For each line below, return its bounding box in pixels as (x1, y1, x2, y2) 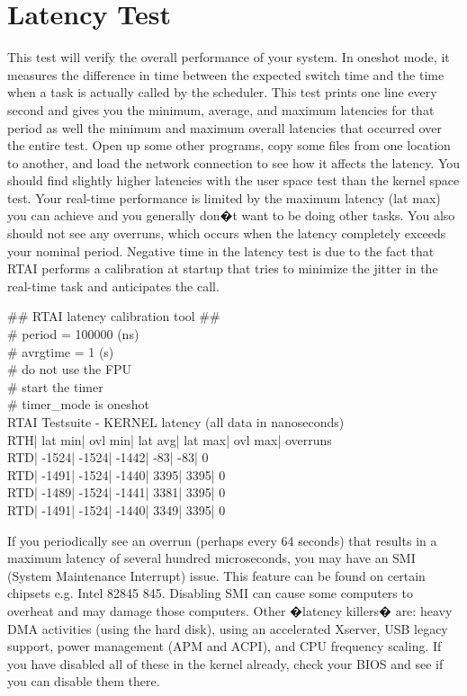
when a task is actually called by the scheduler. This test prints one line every (7, 83, 437, 102)
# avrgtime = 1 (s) (7, 342, 114, 361)
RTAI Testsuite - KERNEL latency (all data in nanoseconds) (7, 413, 345, 431)
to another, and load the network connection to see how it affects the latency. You (7, 153, 461, 172)
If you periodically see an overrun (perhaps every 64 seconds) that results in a (7, 531, 437, 549)
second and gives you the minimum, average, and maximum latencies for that (7, 100, 435, 119)
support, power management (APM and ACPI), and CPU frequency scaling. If (7, 637, 442, 656)
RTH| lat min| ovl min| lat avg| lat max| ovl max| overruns (7, 430, 332, 449)
